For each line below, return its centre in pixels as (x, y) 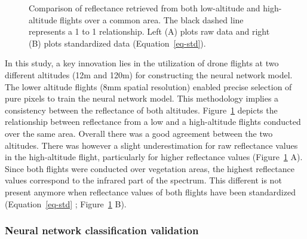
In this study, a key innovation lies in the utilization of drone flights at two (142, 63)
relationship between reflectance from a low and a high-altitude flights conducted (153, 122)
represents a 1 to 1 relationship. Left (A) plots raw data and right (149, 31)
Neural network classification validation (102, 230)
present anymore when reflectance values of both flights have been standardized (150, 191)
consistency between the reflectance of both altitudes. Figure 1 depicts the (141, 110)
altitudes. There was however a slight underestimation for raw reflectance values (151, 145)
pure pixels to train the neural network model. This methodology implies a (142, 98)
